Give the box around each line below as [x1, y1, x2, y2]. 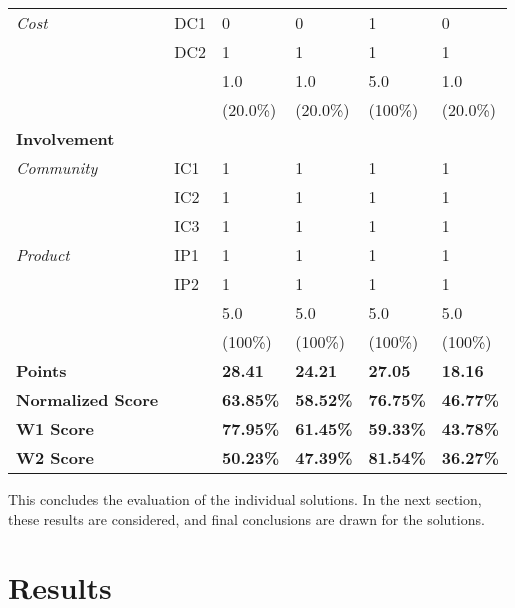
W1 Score [16, 417, 94, 440]
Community [16, 156, 98, 179]
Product [16, 243, 70, 266]
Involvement [16, 127, 115, 150]
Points [16, 359, 67, 382]
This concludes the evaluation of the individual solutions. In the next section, [8, 489, 482, 509]
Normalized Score [16, 388, 159, 411]
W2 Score [16, 446, 94, 469]
